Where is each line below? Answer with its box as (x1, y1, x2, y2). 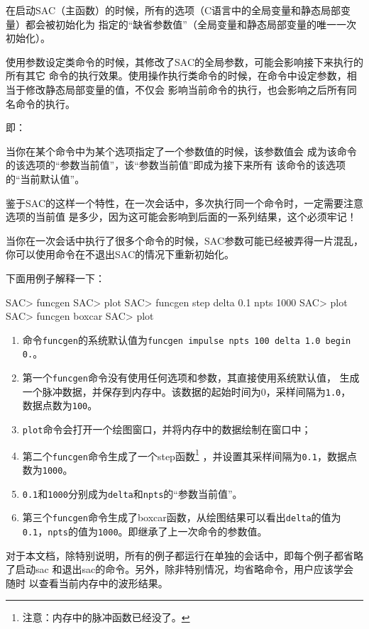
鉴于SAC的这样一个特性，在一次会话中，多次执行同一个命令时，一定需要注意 (6, 195, 363, 210)
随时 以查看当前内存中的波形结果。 (6, 575, 168, 590)
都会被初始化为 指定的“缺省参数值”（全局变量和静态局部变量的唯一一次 (25, 16, 356, 31)
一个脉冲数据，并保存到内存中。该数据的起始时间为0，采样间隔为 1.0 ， (22, 384, 351, 399)
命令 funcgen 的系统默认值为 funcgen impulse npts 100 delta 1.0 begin (22, 332, 351, 347)
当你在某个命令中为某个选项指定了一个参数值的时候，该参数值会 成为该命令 (6, 143, 357, 158)
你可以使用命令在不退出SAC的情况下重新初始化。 (6, 247, 234, 262)
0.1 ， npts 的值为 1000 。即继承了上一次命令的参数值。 (22, 523, 268, 538)
